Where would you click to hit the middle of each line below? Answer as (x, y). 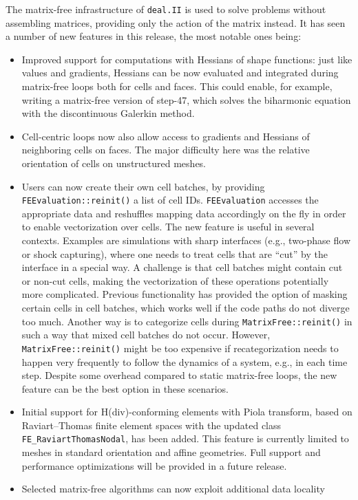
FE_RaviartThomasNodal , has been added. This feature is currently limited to (185, 438)
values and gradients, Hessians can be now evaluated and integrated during (180, 73)
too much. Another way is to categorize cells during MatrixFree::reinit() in (187, 321)
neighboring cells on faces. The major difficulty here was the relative (166, 150)
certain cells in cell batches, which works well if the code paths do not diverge (186, 307)
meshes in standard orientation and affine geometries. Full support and (171, 452)
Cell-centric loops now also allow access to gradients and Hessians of (166, 136)
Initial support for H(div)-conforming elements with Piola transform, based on (187, 412)
